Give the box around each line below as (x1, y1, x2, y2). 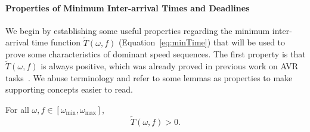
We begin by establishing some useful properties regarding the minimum (5, 24, 270, 36)
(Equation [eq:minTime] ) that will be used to (118, 36, 286, 48)
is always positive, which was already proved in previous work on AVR (41, 60, 299, 72)
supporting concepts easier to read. (5, 83, 133, 96)
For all (5, 103, 29, 115)
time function (32, 36, 81, 48)
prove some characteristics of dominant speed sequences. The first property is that (5, 48, 306, 60)
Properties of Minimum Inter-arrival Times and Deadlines (5, 1, 250, 14)
